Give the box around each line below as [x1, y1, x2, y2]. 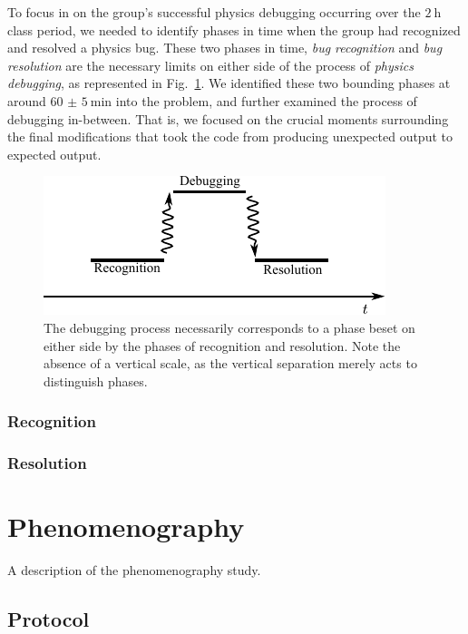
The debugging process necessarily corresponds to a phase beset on [44, 317, 415, 337]
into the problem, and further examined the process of [115, 91, 417, 110]
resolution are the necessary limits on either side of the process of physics [7, 55, 414, 74]
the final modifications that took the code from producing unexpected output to [7, 127, 453, 146]
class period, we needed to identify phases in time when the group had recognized [7, 20, 461, 39]
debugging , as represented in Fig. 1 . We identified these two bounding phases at [7, 73, 451, 93]
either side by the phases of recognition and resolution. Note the [44, 336, 401, 355]
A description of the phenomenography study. [7, 561, 261, 580]
